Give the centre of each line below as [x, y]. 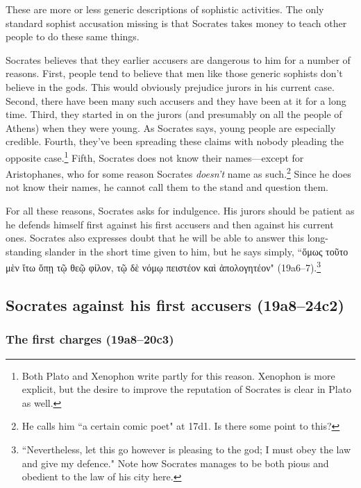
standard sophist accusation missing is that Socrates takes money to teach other [176, 23]
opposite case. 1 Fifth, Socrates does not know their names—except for [155, 156]
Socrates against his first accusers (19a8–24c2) [175, 305]
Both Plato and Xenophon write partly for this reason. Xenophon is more [178, 375]
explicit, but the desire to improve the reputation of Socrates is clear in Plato [187, 389]
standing [24, 251]
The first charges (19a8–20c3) [90, 339]
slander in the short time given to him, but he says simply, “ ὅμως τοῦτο [196, 251]
